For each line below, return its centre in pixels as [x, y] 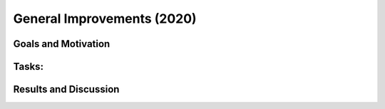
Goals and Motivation [62, 44]
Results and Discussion [66, 89]
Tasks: [29, 67]
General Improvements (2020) [105, 19]
